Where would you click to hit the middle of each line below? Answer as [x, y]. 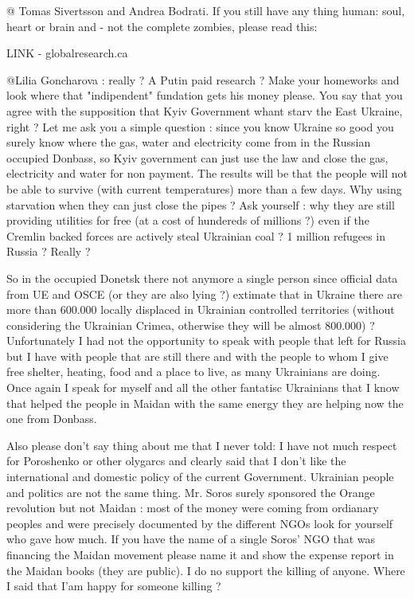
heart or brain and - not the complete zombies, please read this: [162, 26]
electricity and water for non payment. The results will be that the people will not [207, 173]
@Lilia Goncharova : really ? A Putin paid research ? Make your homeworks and [203, 79]
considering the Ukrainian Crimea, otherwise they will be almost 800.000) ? [191, 325]
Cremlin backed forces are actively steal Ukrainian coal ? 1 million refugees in [196, 235]
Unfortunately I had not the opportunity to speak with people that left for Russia [206, 341]
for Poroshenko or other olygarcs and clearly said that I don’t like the [176, 461]
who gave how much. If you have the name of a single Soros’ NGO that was [191, 539]
